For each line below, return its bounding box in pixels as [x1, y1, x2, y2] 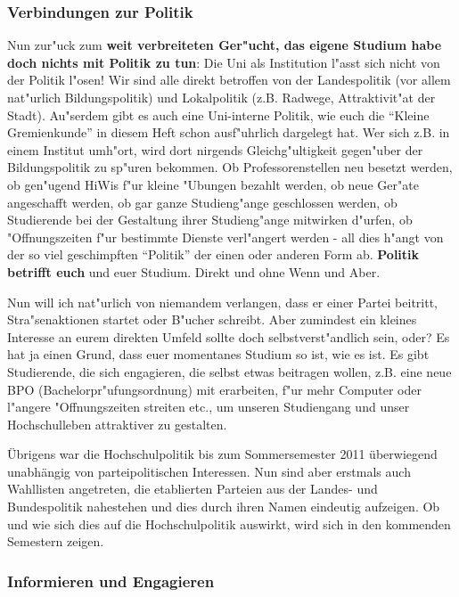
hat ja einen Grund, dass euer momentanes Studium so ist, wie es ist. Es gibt [7, 345, 430, 364]
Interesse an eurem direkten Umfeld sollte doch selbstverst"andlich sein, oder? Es [7, 327, 450, 346]
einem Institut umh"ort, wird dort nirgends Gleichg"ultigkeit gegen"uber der [7, 140, 423, 159]
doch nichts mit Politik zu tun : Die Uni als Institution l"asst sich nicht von [7, 53, 440, 71]
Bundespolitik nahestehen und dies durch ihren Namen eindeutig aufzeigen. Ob [7, 497, 440, 516]
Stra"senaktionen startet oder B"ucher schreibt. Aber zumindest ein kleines [7, 310, 417, 329]
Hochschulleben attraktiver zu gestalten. [7, 414, 227, 433]
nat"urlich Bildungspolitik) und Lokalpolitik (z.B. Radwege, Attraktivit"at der [7, 88, 436, 106]
